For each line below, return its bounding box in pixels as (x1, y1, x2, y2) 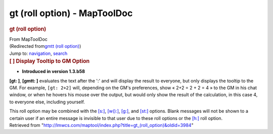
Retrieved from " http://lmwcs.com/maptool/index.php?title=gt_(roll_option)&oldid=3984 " (9, 122, 194, 128)
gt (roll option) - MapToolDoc (9, 8, 133, 19)
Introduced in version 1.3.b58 (22, 69, 85, 75)
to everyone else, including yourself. (9, 99, 85, 105)
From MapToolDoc (9, 36, 48, 42)
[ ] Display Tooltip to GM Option (9, 57, 90, 64)
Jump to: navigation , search (9, 50, 68, 56)
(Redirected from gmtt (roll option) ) (9, 43, 81, 49)
